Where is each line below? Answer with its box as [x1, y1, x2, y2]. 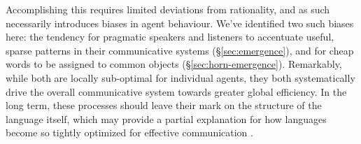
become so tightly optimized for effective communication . [6, 125, 253, 140]
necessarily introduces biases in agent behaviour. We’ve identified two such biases [6, 15, 354, 30]
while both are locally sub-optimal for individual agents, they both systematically [6, 70, 355, 85]
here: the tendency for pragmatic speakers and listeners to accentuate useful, [6, 29, 334, 44]
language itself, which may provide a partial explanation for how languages [6, 111, 327, 126]
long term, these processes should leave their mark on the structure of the [6, 98, 322, 113]
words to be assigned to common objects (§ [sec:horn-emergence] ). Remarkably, [6, 57, 342, 71]
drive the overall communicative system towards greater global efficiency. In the [6, 84, 347, 99]
